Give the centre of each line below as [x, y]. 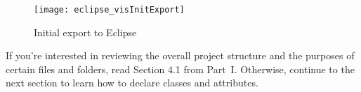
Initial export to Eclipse [85, 32]
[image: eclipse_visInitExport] [109, 10]
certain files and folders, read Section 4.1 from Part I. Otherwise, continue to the [180, 69]
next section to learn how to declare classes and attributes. [132, 83]
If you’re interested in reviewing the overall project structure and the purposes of [180, 55]
